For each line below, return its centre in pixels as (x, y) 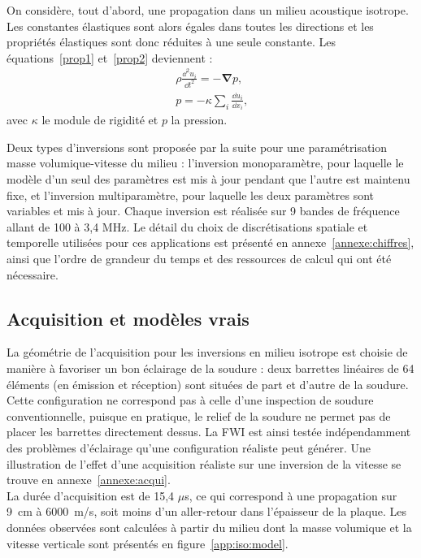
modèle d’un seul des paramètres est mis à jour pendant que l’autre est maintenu (208, 179)
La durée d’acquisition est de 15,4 (91, 495)
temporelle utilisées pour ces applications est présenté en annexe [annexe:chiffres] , (210, 242)
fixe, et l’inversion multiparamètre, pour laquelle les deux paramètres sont (191, 195)
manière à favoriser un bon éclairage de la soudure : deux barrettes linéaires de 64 (210, 368)
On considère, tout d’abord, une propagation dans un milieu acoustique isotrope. (208, 10)
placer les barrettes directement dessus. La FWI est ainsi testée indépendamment (209, 432)
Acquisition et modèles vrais (128, 318)
